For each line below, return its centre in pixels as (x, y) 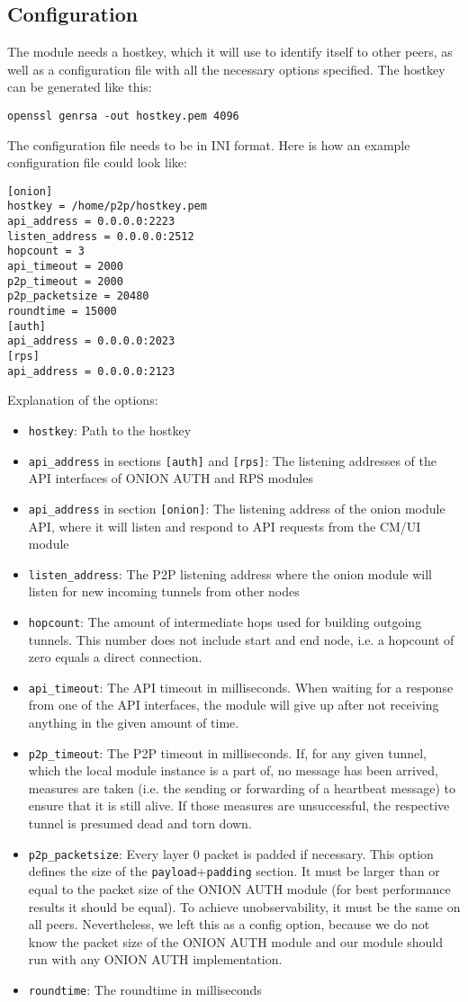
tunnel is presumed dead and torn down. (140, 823)
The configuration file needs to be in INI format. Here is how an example (209, 144)
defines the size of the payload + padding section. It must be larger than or (234, 871)
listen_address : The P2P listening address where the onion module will (230, 573)
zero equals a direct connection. (115, 657)
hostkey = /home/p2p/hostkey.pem (107, 206)
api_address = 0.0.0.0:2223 (91, 222)
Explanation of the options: (83, 400)
